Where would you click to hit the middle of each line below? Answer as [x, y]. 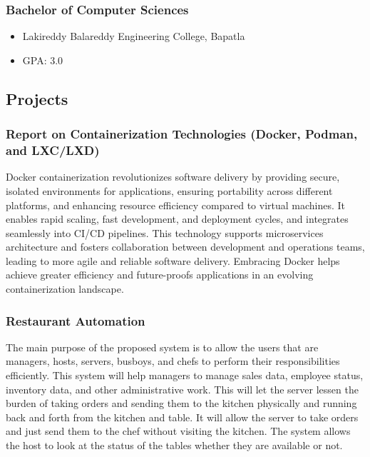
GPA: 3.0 [43, 60]
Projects [37, 98]
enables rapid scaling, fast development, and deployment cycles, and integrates [177, 219]
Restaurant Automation [76, 320]
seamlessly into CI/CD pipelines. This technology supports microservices [165, 232]
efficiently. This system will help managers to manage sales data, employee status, [185, 375]
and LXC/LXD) [53, 150]
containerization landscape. [65, 289]
